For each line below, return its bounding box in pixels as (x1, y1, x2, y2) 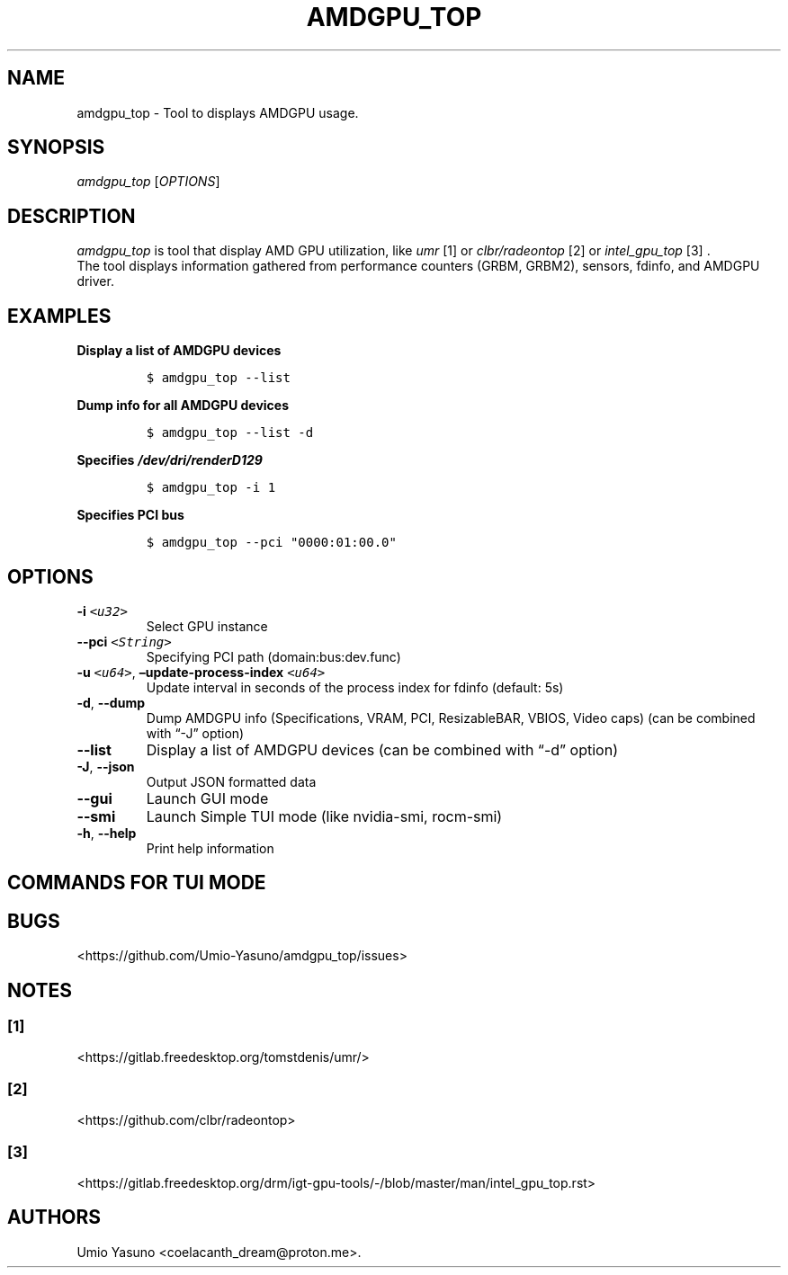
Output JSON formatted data (146, 773, 317, 789)
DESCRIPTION (7, 204, 136, 227)
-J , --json (76, 758, 135, 774)
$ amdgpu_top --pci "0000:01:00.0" (146, 535, 397, 550)
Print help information (146, 840, 274, 856)
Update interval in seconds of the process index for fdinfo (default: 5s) (146, 679, 564, 695)
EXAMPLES (7, 304, 112, 327)
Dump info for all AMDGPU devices (76, 397, 289, 414)
